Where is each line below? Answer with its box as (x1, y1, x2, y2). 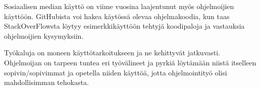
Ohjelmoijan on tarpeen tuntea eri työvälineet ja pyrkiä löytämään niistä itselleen (4, 57, 256, 67)
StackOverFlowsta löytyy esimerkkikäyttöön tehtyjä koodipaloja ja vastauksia (4, 21, 245, 31)
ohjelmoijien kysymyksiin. (4, 30, 84, 41)
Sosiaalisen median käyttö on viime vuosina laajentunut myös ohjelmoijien (4, 1, 234, 11)
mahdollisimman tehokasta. (4, 77, 89, 87)
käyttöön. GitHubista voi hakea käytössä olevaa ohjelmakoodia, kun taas (4, 11, 230, 21)
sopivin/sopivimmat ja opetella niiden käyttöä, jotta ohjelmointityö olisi (4, 67, 227, 77)
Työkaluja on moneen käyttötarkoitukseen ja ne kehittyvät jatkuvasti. (4, 47, 220, 58)
